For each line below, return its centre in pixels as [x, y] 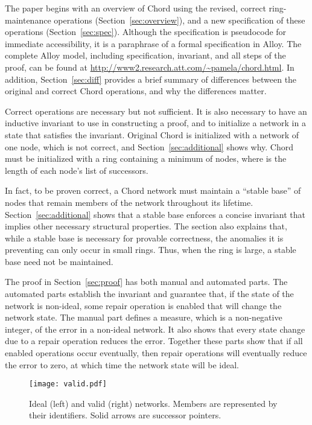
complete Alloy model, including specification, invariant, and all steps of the [145, 55]
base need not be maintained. [59, 261]
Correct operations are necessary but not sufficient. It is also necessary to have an [156, 111]
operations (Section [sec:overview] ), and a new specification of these [180, 20]
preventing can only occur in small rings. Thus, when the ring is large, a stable [151, 250]
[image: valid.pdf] [68, 384]
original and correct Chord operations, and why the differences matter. [136, 91]
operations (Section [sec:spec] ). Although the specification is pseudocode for [146, 32]
